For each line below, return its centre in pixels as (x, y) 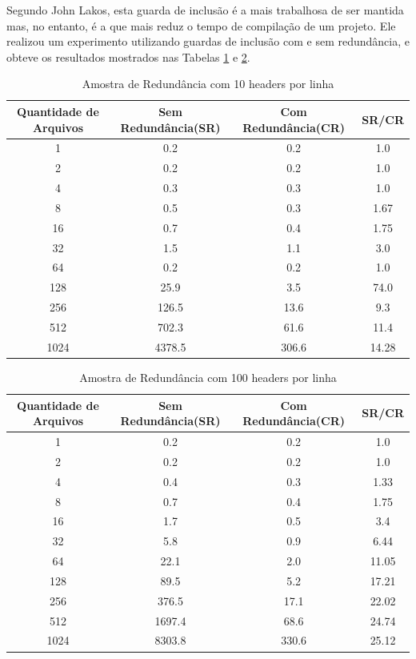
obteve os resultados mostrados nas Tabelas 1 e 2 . (128, 56)
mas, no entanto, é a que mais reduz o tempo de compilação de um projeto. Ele (201, 25)
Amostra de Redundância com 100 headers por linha (208, 377)
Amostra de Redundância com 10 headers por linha (208, 84)
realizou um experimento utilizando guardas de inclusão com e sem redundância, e (208, 41)
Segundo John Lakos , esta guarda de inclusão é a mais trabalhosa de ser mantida (205, 10)
